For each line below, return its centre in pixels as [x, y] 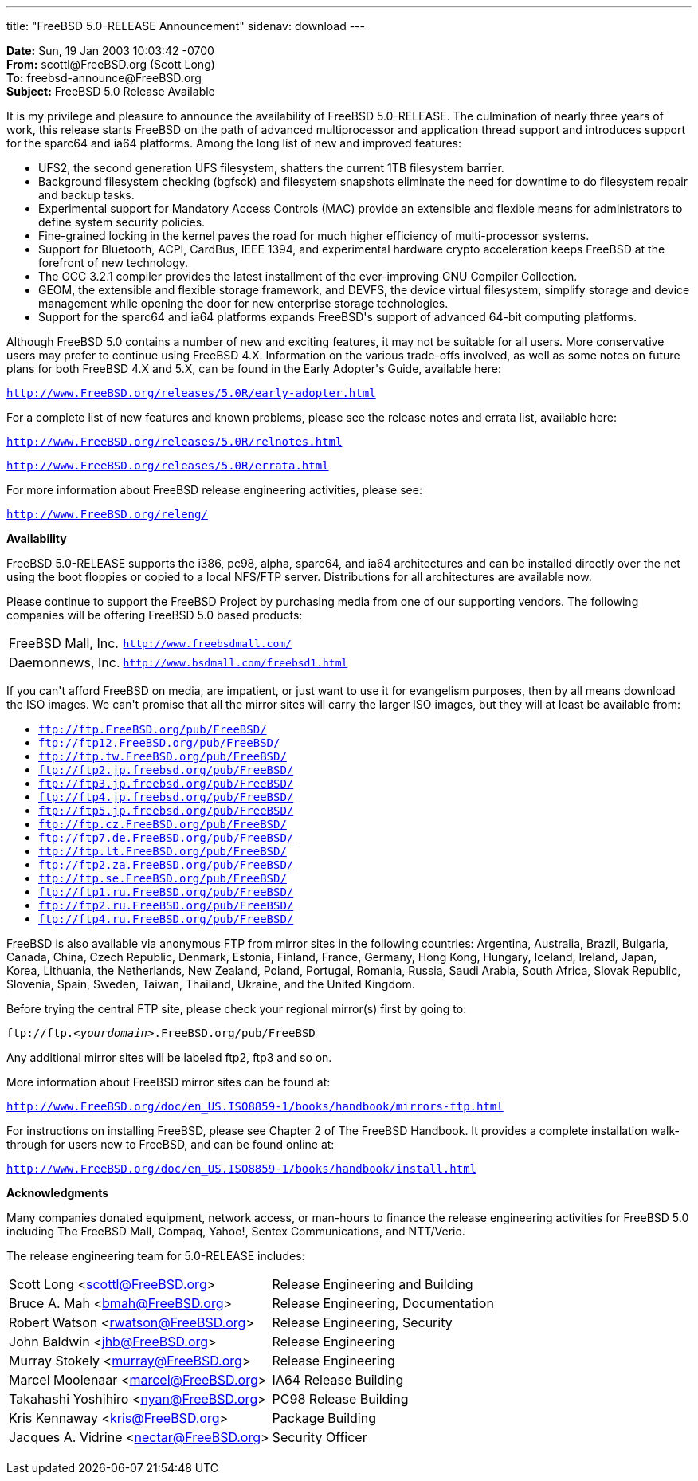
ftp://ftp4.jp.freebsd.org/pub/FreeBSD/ [166, 797]
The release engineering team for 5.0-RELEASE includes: [156, 1256]
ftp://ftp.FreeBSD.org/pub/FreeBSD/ [153, 729]
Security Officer [320, 1437]
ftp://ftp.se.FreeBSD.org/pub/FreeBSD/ [163, 878]
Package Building [324, 1418]
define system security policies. [122, 222]
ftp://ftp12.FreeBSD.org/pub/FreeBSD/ [159, 743]
